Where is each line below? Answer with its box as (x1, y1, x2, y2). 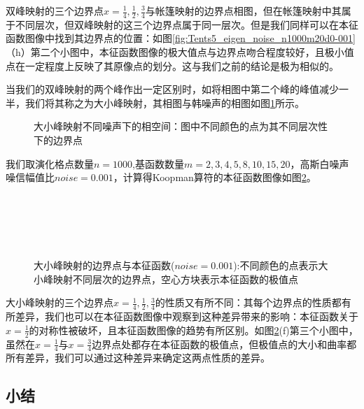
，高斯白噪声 (290, 156, 349, 171)
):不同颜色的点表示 (233, 258, 318, 273)
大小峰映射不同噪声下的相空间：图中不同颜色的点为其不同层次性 (34, 119, 328, 134)
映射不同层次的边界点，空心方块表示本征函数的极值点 (52, 271, 298, 286)
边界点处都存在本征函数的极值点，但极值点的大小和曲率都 (92, 336, 357, 351)
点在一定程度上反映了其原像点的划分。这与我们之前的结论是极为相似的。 (6, 58, 339, 73)
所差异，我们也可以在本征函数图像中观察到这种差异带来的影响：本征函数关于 (6, 309, 358, 324)
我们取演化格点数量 (6, 156, 94, 171)
